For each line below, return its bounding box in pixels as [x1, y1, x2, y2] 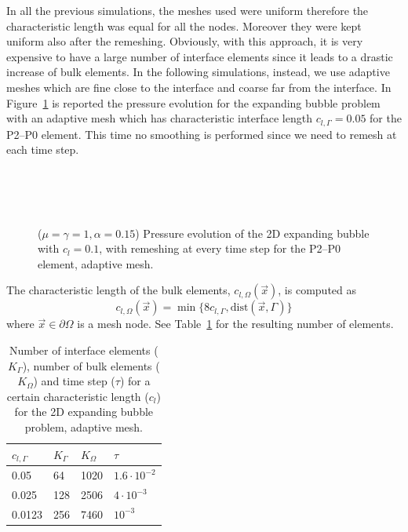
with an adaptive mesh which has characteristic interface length [6, 110, 312, 126]
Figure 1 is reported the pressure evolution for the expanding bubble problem [6, 94, 381, 111]
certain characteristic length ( [6, 388, 149, 404]
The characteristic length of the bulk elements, [6, 282, 231, 298]
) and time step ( [33, 373, 115, 389]
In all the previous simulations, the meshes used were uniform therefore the [6, 2, 369, 18]
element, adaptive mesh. [38, 255, 154, 271]
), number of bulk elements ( [22, 357, 160, 373]
